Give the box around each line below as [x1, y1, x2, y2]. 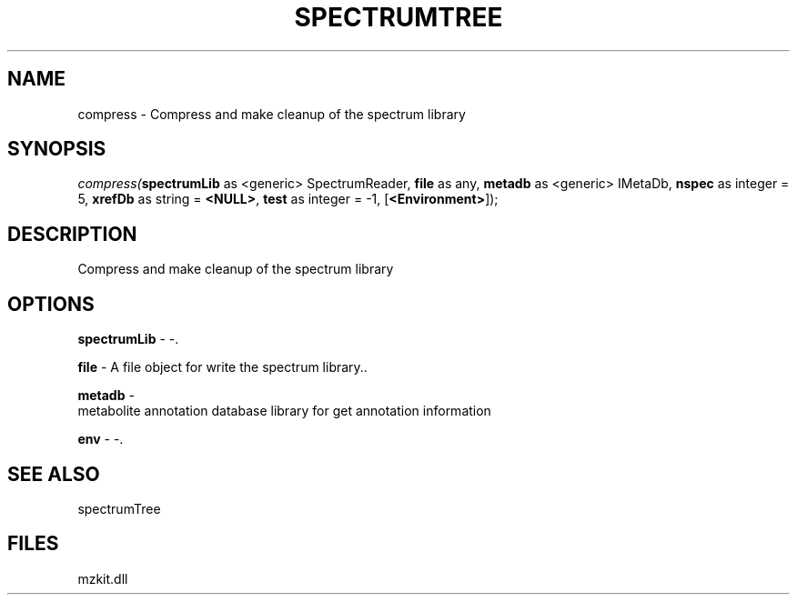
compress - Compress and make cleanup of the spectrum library [77, 105, 466, 122]
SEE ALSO [7, 462, 100, 486]
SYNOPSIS [7, 137, 106, 161]
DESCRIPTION [7, 222, 137, 246]
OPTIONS [7, 292, 95, 316]
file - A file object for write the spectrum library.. [77, 359, 368, 376]
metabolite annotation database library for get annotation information [77, 403, 491, 419]
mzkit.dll [77, 570, 128, 587]
